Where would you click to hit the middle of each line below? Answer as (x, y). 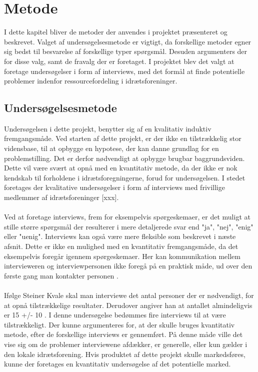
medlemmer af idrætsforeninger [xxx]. (61, 197)
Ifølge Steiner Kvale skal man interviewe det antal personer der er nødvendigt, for (129, 295)
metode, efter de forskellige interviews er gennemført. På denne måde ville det (123, 334)
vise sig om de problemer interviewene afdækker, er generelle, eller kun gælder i (126, 344)
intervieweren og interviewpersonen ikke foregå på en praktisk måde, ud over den (128, 266)
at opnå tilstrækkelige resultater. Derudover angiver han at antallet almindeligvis (128, 305)
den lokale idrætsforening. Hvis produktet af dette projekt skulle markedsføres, (125, 354)
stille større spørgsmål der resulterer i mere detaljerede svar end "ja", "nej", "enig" (129, 226)
